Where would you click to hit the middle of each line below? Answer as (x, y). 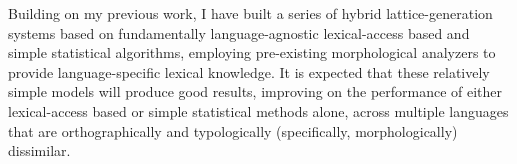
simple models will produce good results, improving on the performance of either (255, 91)
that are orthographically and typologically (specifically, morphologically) (233, 130)
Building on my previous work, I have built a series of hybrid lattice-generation (250, 13)
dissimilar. (39, 150)
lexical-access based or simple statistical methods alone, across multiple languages (258, 110)
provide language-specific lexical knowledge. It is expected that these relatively (249, 71)
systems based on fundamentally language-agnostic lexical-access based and (239, 32)
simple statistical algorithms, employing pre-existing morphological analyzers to (252, 52)
